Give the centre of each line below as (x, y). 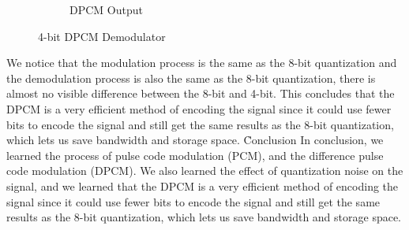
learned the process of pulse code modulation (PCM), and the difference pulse (195, 155)
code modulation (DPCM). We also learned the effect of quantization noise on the (205, 171)
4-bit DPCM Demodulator (102, 36)
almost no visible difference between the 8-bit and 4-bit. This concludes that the (201, 93)
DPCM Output (106, 9)
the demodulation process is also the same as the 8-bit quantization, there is (191, 78)
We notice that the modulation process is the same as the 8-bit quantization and (202, 63)
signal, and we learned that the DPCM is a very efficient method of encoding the (203, 185)
